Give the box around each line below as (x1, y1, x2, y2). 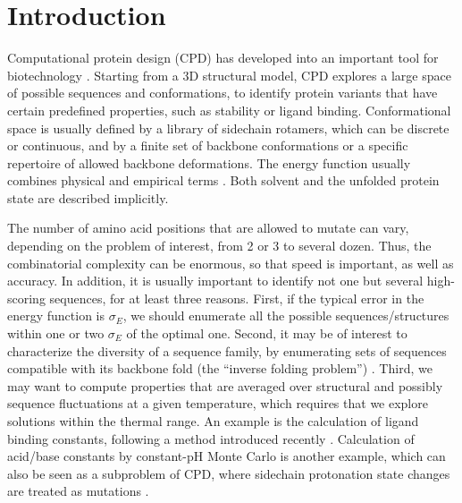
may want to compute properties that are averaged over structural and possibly (7, 376, 443, 395)
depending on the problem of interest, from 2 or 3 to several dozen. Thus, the (7, 236, 432, 255)
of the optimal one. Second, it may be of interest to (126, 324, 407, 343)
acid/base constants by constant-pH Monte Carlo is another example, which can (7, 447, 446, 465)
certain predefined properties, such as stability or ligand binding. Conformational (7, 100, 451, 119)
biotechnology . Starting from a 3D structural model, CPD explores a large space (7, 65, 451, 84)
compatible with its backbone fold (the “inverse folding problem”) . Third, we (7, 359, 433, 378)
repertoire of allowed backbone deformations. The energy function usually (7, 153, 411, 172)
